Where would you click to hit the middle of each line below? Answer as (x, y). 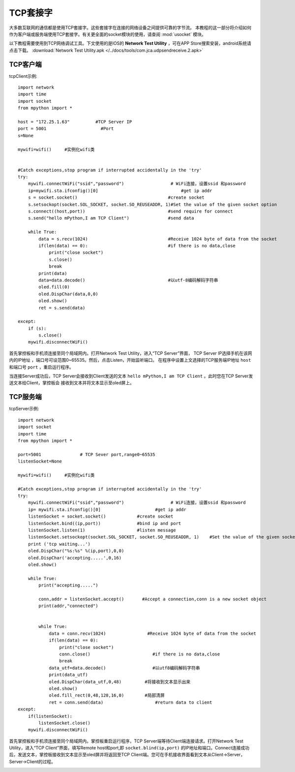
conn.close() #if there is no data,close (140, 654)
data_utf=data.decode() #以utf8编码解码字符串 (124, 668)
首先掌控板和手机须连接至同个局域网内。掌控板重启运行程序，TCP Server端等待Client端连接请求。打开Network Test (126, 741)
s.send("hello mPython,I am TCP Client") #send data (111, 218)
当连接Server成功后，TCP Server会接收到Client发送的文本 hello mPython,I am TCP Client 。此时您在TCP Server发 (131, 376)
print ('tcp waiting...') (59, 544)
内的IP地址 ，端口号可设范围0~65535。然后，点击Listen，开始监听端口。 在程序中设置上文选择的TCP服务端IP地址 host (130, 360)
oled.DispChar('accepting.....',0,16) (75, 558)
